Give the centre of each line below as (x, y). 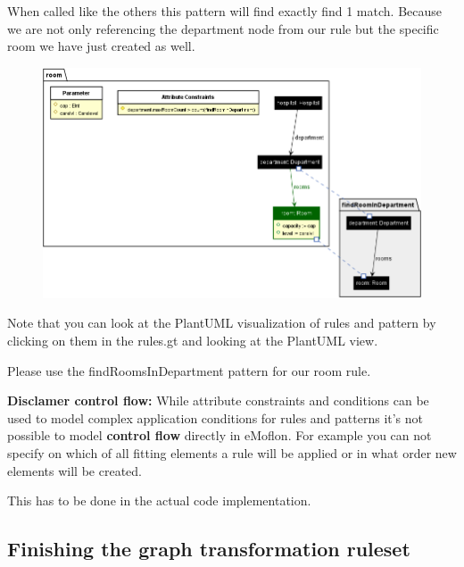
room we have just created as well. (101, 46)
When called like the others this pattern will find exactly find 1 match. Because (224, 11)
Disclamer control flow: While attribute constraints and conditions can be (218, 400)
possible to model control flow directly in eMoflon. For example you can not (220, 435)
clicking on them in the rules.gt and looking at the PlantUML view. (193, 341)
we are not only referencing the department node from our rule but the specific (223, 28)
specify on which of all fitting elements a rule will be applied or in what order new (232, 453)
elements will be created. (75, 470)
